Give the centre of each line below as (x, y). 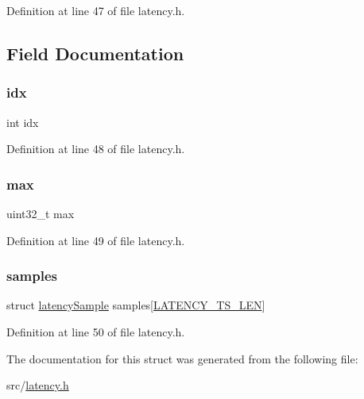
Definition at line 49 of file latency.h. (96, 240)
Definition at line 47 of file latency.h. (96, 10)
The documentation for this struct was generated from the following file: (182, 358)
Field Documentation (95, 53)
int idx (23, 122)
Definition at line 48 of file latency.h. (96, 149)
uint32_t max (41, 213)
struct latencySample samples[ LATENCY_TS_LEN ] (136, 305)
